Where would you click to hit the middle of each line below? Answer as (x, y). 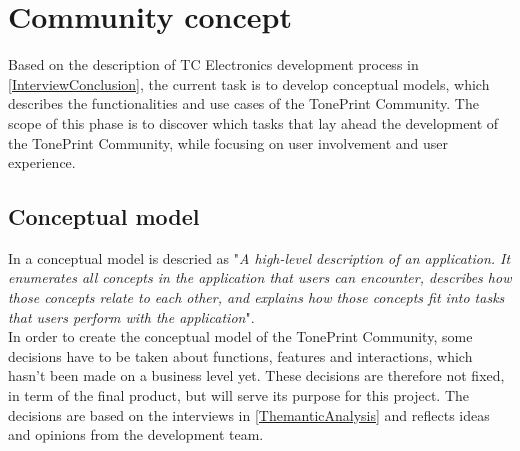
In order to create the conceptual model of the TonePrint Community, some (240, 336)
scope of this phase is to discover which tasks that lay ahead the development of (253, 122)
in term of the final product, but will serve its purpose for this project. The (239, 395)
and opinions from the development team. (136, 434)
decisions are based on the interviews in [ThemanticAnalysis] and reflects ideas (249, 414)
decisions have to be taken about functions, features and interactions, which (240, 355)
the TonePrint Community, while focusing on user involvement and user (228, 142)
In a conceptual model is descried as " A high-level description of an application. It (259, 257)
